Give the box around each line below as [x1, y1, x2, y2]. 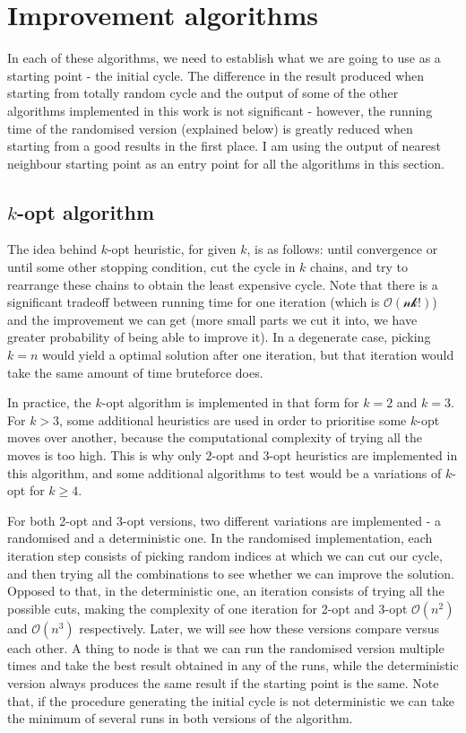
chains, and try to [310, 257, 409, 276]
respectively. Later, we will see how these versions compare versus [79, 618, 440, 637]
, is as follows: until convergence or [246, 240, 438, 258]
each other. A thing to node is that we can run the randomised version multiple [7, 638, 444, 657]
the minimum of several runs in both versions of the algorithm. [7, 709, 353, 728]
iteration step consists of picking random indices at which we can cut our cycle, [7, 545, 443, 564]
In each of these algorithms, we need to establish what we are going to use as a [7, 48, 441, 67]
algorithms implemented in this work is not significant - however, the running [7, 100, 433, 119]
